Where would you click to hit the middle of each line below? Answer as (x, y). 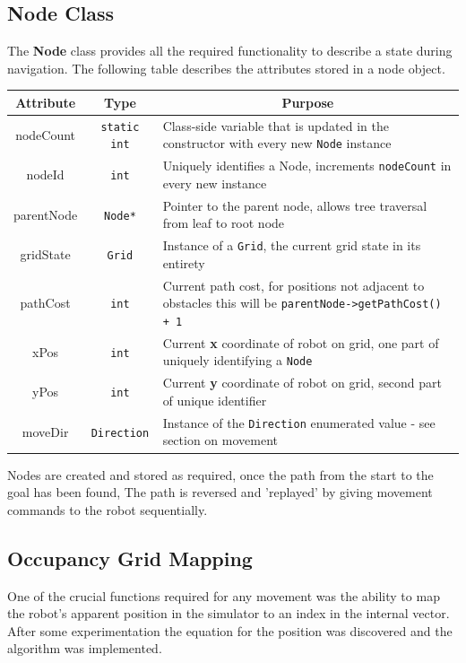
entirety (184, 262)
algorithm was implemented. (85, 648)
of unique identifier (215, 400)
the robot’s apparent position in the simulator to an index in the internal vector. (229, 613)
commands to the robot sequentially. (108, 509)
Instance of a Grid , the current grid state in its (292, 245)
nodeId (45, 174)
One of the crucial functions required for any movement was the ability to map (224, 595)
